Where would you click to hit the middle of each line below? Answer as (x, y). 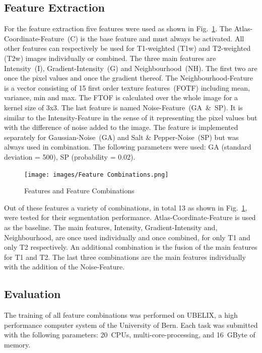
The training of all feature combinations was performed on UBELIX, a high (121, 315)
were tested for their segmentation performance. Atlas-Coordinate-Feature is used (130, 217)
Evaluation (32, 294)
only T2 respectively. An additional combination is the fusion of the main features (131, 247)
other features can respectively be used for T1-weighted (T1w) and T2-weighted (127, 48)
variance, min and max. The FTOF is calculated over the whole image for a (121, 97)
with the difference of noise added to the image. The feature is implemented (121, 127)
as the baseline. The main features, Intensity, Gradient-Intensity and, (111, 227)
